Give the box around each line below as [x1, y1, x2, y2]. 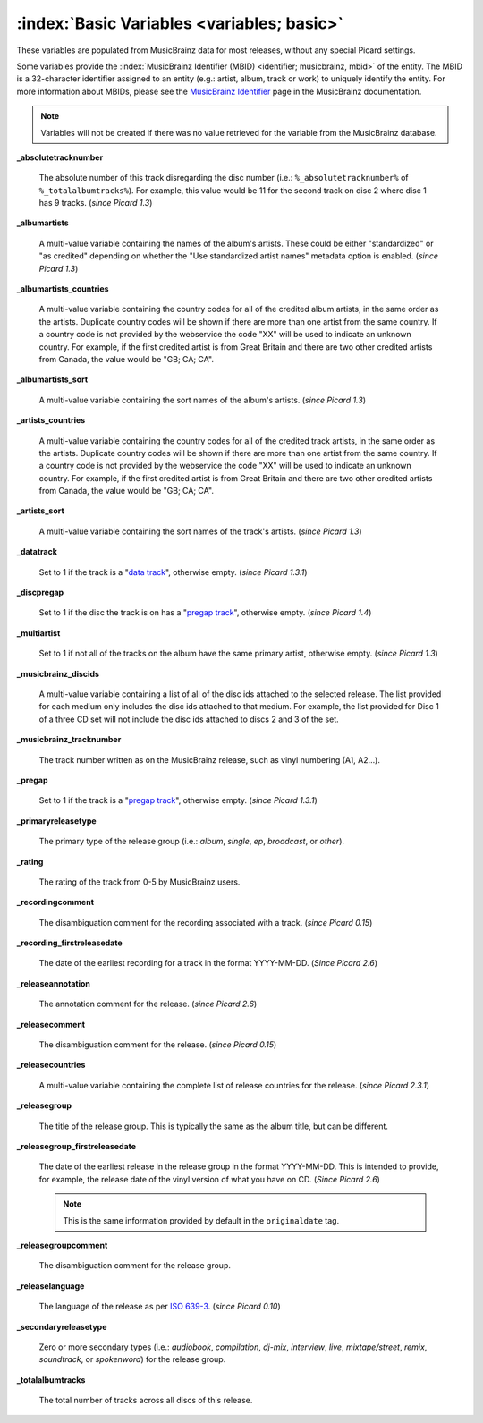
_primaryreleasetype [16, 815, 97, 826]
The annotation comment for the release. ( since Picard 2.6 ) [38, 998, 258, 1010]
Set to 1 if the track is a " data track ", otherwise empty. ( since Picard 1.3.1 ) [38, 566, 308, 577]
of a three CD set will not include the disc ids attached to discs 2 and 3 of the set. [38, 714, 339, 724]
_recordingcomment [16, 897, 94, 908]
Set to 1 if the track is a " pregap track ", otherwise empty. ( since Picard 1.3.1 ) [38, 795, 318, 806]
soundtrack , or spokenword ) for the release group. [38, 1354, 226, 1365]
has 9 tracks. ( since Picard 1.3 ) [38, 198, 153, 208]
